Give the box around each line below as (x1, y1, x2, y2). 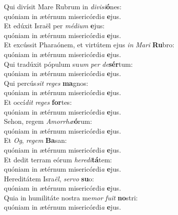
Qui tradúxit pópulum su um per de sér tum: (4, 59, 133, 69)
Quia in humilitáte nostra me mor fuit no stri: (4, 192, 138, 202)
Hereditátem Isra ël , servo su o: (4, 173, 94, 183)
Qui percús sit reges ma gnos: (4, 78, 88, 88)
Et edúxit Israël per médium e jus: (4, 20, 105, 31)
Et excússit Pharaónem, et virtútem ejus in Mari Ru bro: (4, 39, 175, 50)
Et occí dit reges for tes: (4, 97, 72, 107)
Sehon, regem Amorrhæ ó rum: (4, 116, 92, 126)
